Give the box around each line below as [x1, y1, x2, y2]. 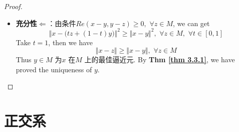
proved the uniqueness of [16, 64, 92, 74]
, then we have [48, 37, 93, 47]
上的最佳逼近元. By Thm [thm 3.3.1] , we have [84, 54, 235, 65]
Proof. [4, 1, 23, 11]
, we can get [173, 18, 210, 28]
